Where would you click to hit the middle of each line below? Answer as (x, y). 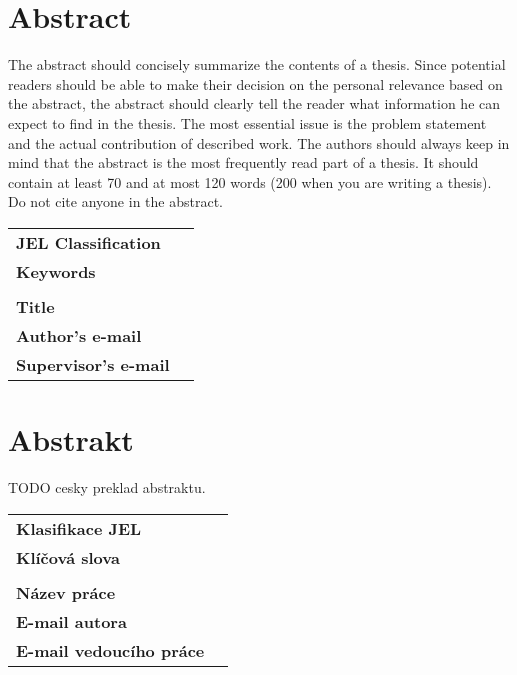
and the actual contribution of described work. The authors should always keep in (259, 142)
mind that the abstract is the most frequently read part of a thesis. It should (243, 162)
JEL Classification (88, 242)
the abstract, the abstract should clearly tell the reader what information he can (254, 103)
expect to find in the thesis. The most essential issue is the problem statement (247, 122)
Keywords (56, 271)
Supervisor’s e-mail (93, 364)
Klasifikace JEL (79, 528)
